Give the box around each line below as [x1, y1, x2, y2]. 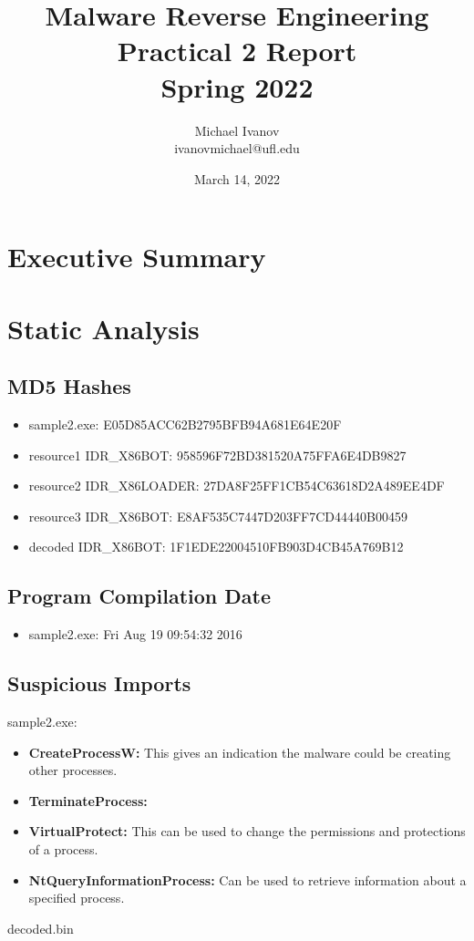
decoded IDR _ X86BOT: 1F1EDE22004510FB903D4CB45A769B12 [28, 537, 404, 556]
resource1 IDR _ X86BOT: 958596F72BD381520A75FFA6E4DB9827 [28, 445, 407, 464]
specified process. [28, 888, 125, 907]
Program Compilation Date [7, 582, 272, 610]
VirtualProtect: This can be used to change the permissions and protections [28, 822, 466, 841]
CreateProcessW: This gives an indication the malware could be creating [28, 742, 451, 761]
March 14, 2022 [193, 169, 281, 188]
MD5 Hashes [7, 372, 131, 400]
